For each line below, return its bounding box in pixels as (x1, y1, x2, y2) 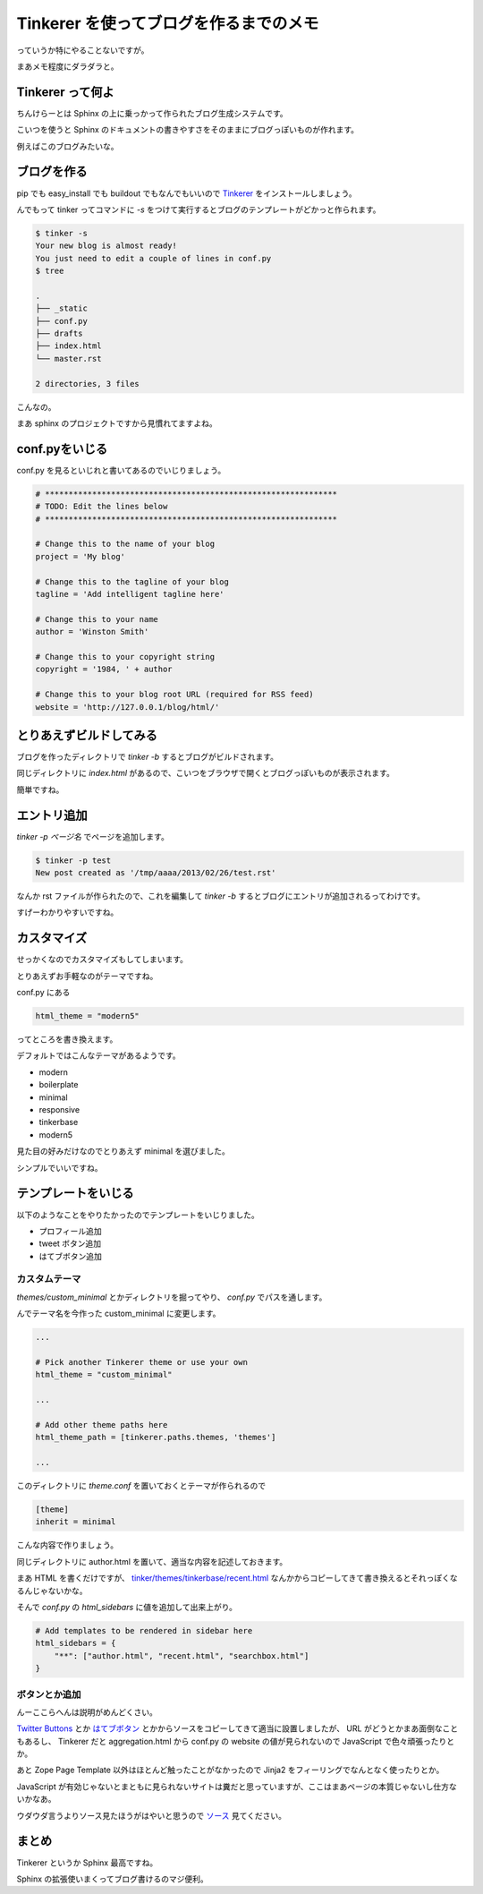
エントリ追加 (16, 807, 88, 823)
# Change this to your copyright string (35, 652, 215, 661)
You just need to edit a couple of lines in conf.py (35, 253, 272, 263)
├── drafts (35, 328, 83, 339)
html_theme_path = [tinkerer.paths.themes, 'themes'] (35, 1432, 276, 1443)
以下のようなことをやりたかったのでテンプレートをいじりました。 (16, 1209, 259, 1220)
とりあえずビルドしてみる (16, 728, 158, 743)
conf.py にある (16, 987, 71, 998)
